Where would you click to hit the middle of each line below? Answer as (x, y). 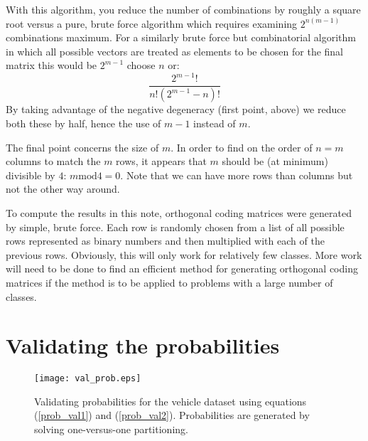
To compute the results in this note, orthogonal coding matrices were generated (179, 212)
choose (141, 65)
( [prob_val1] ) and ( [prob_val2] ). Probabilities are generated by (172, 415)
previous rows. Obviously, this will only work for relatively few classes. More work (184, 254)
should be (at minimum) (275, 161)
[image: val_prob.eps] (88, 379)
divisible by (31, 175)
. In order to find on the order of (242, 147)
